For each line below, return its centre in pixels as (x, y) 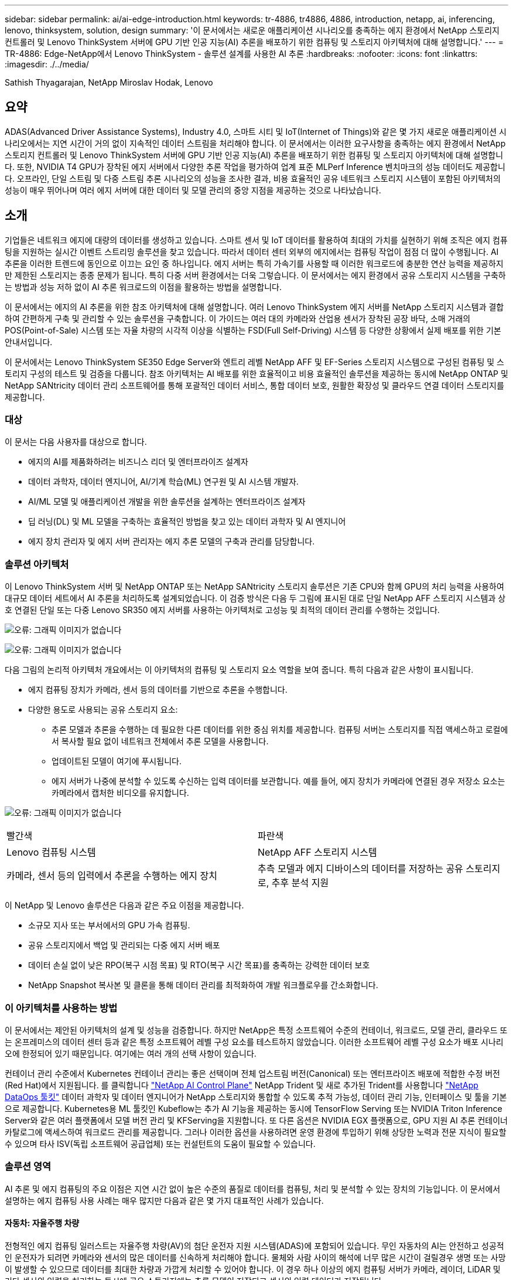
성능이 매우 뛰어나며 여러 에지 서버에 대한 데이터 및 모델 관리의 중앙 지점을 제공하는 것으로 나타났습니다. (193, 190)
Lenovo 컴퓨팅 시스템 (51, 852)
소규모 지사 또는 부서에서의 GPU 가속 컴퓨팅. (109, 925)
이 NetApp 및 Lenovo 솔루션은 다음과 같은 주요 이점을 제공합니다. (124, 905)
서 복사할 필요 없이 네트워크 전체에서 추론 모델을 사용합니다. (160, 741)
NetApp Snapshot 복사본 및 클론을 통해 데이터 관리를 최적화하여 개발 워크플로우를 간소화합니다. (203, 985)
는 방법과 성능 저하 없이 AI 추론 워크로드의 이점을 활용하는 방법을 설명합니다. (143, 287)
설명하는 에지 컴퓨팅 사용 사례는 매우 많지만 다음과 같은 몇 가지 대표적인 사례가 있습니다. (164, 1200)
